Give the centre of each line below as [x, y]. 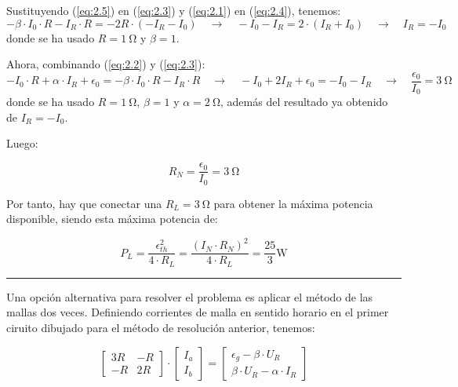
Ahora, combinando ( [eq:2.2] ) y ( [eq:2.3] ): [106, 64]
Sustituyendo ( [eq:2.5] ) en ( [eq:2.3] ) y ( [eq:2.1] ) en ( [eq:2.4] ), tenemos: [174, 10]
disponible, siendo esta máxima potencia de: [112, 219]
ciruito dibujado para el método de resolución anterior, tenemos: [161, 327]
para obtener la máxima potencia [293, 203]
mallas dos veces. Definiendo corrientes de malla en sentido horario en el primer [198, 312]
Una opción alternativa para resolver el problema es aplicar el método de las [190, 296]
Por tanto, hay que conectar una [84, 203]
